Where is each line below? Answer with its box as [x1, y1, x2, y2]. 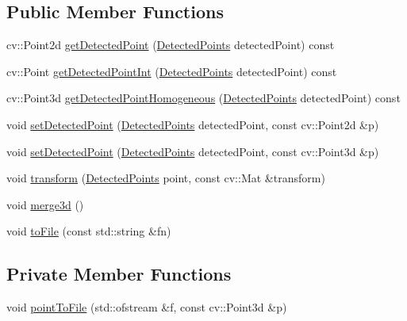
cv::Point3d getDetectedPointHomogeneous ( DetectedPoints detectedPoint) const [6, 90, 401, 106]
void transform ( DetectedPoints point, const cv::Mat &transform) [6, 170, 325, 186]
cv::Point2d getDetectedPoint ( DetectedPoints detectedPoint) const [6, 36, 335, 53]
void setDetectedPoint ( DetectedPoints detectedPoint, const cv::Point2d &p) [6, 116, 379, 132]
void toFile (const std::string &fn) [6, 223, 171, 239]
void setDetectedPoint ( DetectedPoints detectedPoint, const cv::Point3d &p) [6, 143, 379, 159]
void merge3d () [6, 196, 84, 212]
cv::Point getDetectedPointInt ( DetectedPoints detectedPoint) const [6, 63, 337, 79]
